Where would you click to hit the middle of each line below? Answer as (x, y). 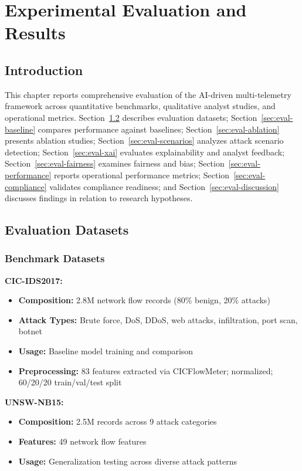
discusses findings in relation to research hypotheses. (99, 198)
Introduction (44, 70)
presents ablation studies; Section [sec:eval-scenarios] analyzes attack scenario (144, 140)
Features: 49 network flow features (82, 441)
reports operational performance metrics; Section (142, 174)
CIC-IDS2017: (34, 280)
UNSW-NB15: (34, 401)
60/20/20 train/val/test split (70, 382)
